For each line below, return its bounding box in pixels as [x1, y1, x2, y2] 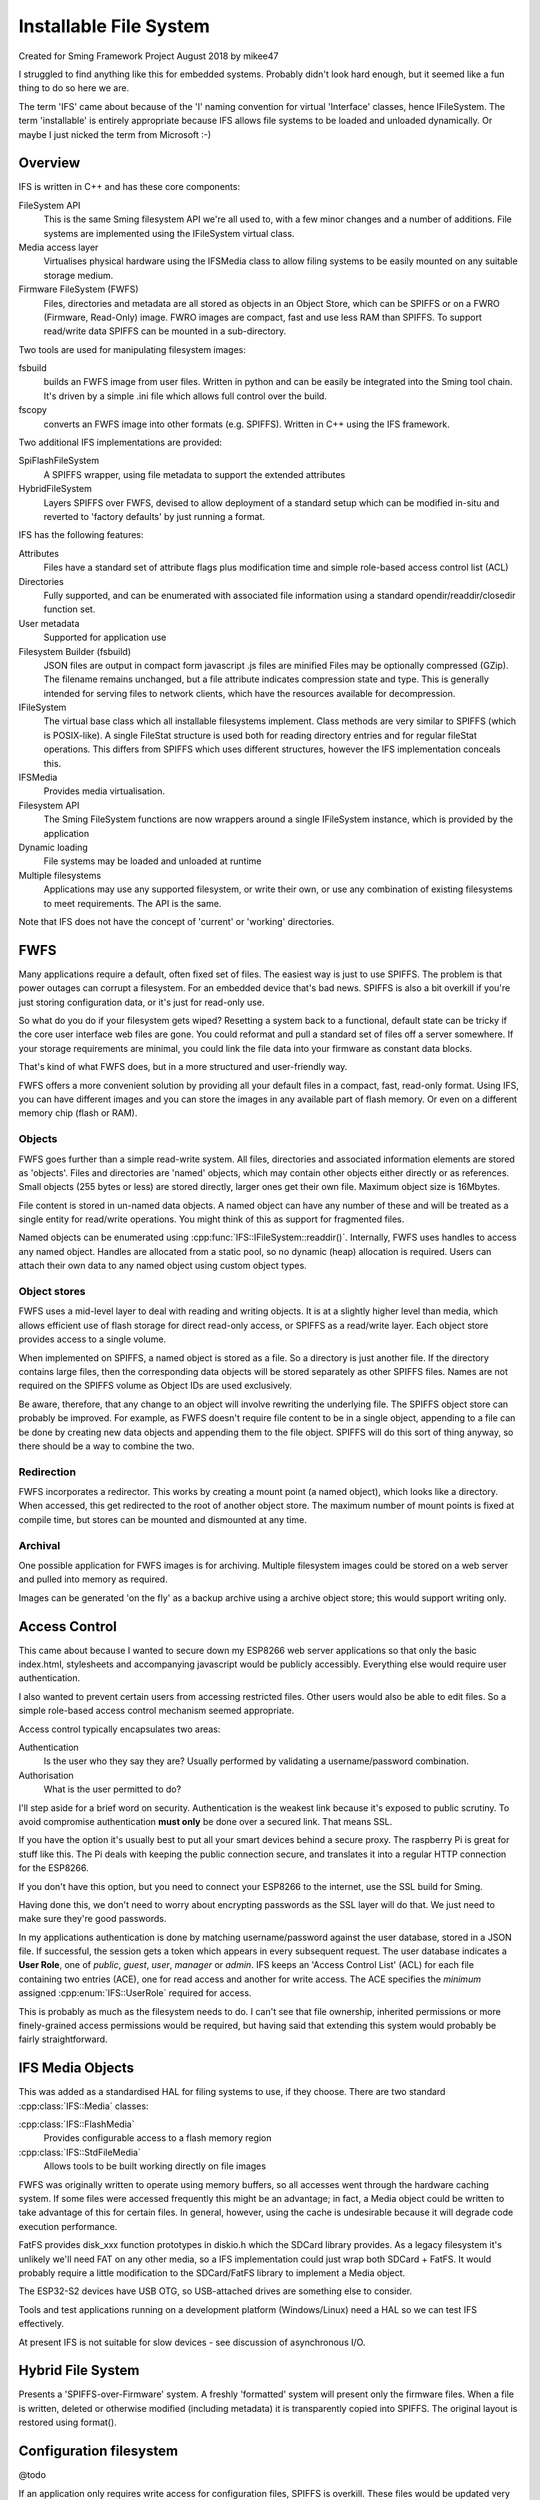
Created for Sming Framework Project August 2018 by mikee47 [18, 50, 279, 62]
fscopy [18, 404, 47, 416]
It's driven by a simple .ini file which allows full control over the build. [43, 390, 327, 402]
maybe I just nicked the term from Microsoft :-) [18, 128, 212, 140]
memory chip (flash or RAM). [18, 1107, 138, 1119]
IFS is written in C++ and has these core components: [18, 181, 240, 193]
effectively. [18, 2318, 65, 2330]
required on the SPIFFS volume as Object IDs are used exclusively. [18, 1380, 293, 1392]
